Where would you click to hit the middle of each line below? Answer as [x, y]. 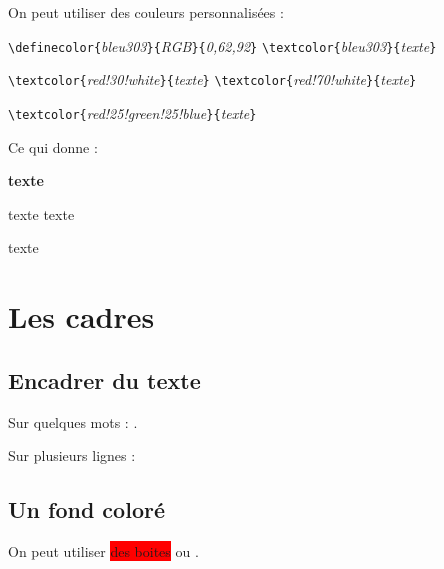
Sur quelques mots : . [73, 421]
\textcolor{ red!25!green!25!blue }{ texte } [132, 112]
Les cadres [81, 316]
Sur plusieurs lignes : [72, 455]
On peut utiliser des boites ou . [103, 550]
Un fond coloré [86, 509]
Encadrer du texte [104, 379]
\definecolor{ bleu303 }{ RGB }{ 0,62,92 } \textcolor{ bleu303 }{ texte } [222, 45]
